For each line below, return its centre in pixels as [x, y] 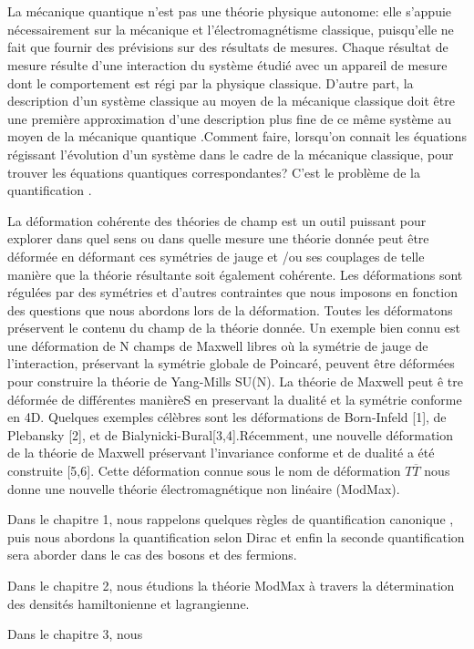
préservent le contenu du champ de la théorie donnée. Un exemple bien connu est [234, 328]
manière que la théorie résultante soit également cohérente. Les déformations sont [235, 274]
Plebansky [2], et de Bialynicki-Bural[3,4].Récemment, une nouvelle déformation [231, 434]
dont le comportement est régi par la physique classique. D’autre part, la [211, 82]
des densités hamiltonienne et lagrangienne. [129, 603]
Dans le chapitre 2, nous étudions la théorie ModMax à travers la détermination [231, 585]
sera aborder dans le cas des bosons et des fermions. [152, 555]
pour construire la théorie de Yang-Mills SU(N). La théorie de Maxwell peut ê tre [235, 381]
